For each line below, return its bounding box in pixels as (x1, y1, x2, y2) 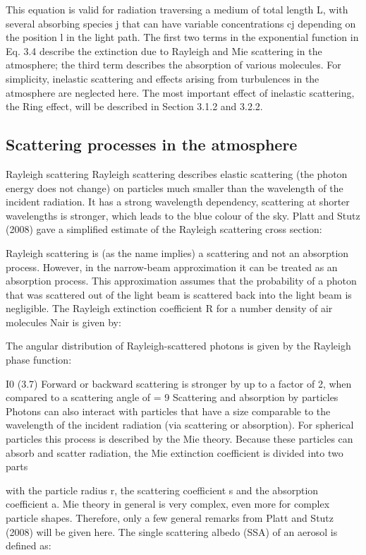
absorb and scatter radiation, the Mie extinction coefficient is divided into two (6, 445, 343, 460)
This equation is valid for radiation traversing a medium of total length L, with (6, 2, 348, 16)
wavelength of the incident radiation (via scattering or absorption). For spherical (6, 417, 354, 432)
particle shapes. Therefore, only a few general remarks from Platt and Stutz (6, 511, 334, 525)
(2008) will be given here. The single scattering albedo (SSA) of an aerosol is (6, 524, 338, 539)
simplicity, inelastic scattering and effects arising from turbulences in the (6, 71, 319, 85)
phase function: (6, 352, 72, 367)
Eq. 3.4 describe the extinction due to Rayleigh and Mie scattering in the (6, 43, 322, 58)
